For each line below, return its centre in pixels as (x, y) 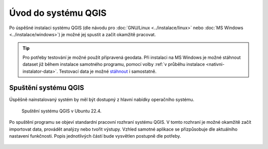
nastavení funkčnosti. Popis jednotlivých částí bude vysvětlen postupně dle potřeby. (95, 136)
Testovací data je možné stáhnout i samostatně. (108, 71)
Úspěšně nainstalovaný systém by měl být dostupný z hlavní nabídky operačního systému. (102, 99)
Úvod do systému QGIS (58, 13)
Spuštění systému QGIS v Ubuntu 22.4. (62, 111)
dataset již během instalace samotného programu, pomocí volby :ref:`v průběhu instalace (114, 64)
